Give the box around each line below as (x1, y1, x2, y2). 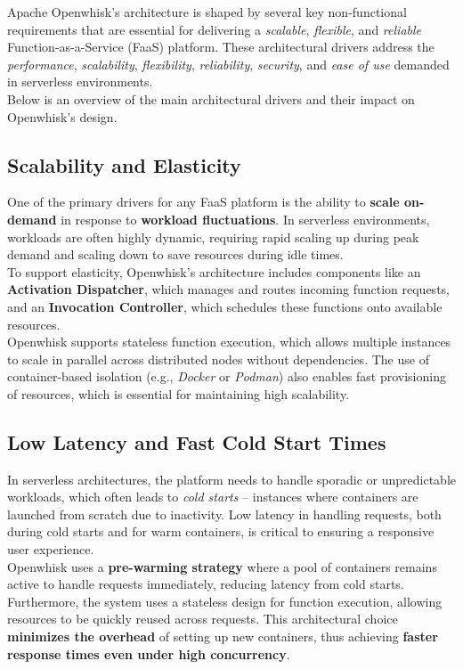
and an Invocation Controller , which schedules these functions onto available (7, 297, 443, 315)
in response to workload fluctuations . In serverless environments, (61, 209, 430, 228)
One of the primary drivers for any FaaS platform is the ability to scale (7, 192, 400, 211)
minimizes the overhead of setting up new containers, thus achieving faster (7, 627, 438, 646)
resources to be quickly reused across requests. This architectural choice (7, 609, 398, 628)
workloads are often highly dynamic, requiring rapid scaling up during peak (7, 227, 419, 246)
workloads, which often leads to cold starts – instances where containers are (7, 487, 418, 506)
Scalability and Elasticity (7, 151, 241, 178)
